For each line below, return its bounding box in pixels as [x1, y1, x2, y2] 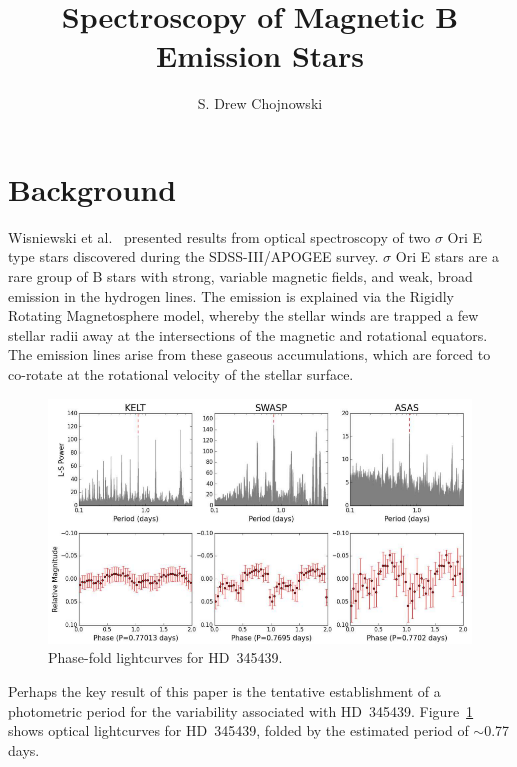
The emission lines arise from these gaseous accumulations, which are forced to [8, 344, 491, 365]
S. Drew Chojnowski [197, 93, 323, 114]
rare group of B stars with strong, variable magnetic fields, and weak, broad [8, 266, 473, 287]
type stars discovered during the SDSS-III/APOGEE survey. [8, 246, 379, 267]
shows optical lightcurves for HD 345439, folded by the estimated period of [8, 720, 469, 741]
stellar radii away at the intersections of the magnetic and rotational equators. [8, 324, 488, 345]
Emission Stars [155, 35, 365, 76]
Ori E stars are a [395, 246, 499, 267]
